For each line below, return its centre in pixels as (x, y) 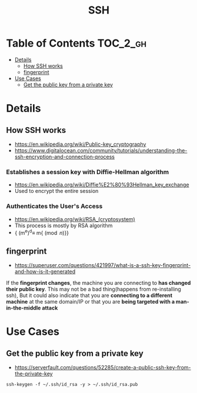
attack (50, 308)
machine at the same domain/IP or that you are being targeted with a (91, 302)
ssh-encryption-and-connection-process (64, 156)
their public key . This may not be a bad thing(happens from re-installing (94, 289)
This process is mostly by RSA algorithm (64, 225)
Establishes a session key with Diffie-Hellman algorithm (88, 172)
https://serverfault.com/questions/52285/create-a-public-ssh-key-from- (103, 367)
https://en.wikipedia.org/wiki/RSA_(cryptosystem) (75, 219)
